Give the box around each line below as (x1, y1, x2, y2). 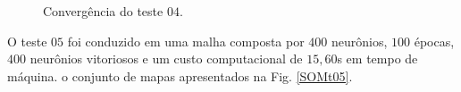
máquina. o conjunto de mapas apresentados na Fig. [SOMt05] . (7, 66, 353, 85)
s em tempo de (337, 49, 418, 68)
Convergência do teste (43, 2, 163, 20)
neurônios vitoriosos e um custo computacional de (29, 49, 303, 68)
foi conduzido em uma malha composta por (67, 31, 305, 50)
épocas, (414, 31, 455, 50)
